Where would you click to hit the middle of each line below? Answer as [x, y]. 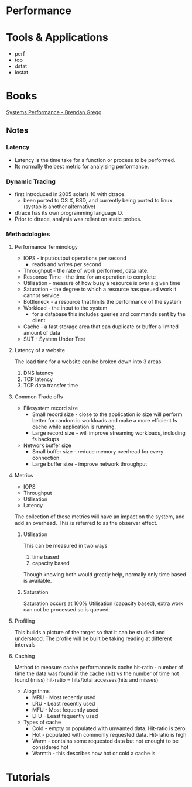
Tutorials [28, 777]
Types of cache [42, 722]
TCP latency [38, 379]
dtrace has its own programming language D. [69, 213]
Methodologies [28, 234]
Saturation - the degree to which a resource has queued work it [100, 289]
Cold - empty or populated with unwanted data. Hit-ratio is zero [109, 728]
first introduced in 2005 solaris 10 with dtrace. [70, 194]
